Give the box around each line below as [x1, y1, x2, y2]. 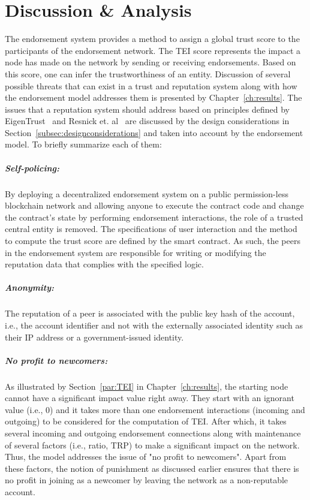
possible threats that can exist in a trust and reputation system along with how [5, 79, 297, 92]
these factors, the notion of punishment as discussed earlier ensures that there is [5, 462, 299, 474]
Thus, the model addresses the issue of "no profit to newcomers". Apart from [5, 450, 287, 463]
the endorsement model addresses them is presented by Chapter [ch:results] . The [5, 91, 302, 104]
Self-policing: [5, 161, 59, 174]
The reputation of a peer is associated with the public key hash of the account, [5, 307, 295, 320]
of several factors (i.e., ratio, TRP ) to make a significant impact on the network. [5, 438, 300, 451]
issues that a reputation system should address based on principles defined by [5, 103, 290, 115]
